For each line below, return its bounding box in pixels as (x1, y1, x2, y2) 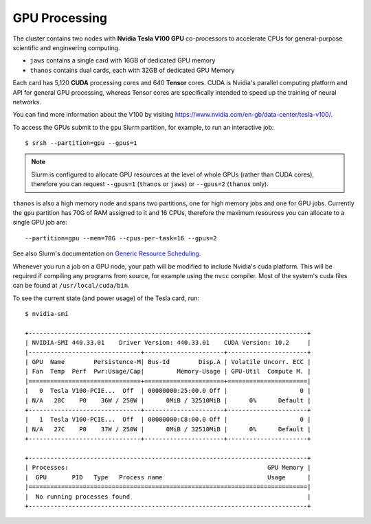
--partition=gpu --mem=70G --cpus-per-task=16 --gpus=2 (25, 234, 217, 242)
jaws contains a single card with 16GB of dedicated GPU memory (30, 56, 216, 65)
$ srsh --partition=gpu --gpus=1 (25, 139, 137, 147)
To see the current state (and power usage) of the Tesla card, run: (12, 294, 199, 302)
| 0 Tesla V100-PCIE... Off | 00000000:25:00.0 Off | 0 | (25, 387, 311, 395)
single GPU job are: (12, 218, 68, 227)
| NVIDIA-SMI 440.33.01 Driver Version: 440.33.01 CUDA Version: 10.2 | (25, 339, 311, 347)
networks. (12, 98, 41, 106)
